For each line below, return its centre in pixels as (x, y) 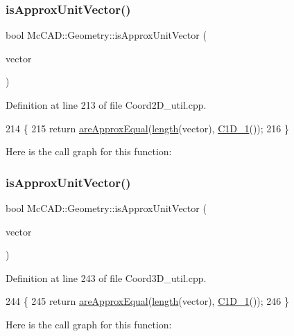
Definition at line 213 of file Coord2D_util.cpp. (106, 105)
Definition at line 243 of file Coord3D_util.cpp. (106, 277)
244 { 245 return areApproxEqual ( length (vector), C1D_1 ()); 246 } (148, 301)
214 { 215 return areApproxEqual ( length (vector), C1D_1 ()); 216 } (148, 128)
